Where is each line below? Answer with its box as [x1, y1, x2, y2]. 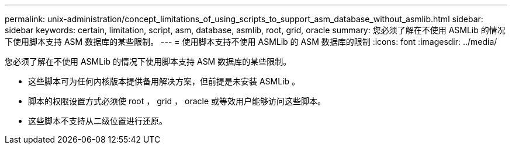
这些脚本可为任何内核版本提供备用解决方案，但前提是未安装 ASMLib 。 [28, 76, 300, 86]
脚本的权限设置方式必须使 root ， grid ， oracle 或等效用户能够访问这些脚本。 [28, 96, 326, 106]
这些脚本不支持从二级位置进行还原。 [28, 116, 167, 126]
